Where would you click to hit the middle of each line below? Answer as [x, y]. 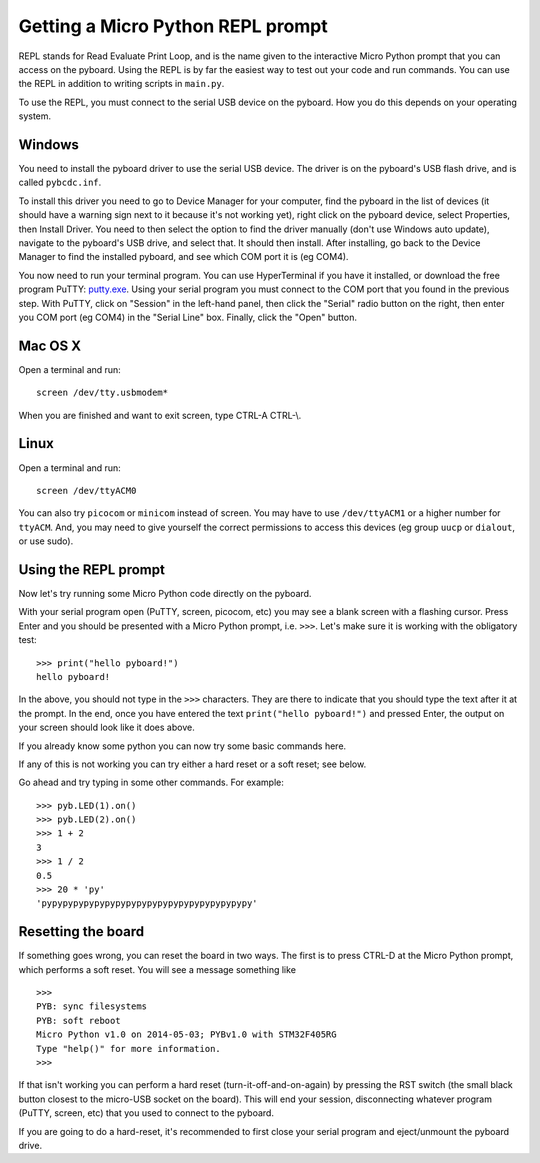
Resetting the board [81, 931]
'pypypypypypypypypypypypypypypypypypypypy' [147, 903]
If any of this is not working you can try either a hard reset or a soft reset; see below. [192, 764]
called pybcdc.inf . [60, 182]
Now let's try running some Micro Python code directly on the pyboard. [165, 593]
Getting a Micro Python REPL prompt [173, 26]
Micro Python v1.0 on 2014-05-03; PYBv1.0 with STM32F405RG [186, 1034]
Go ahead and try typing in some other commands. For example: [151, 782]
